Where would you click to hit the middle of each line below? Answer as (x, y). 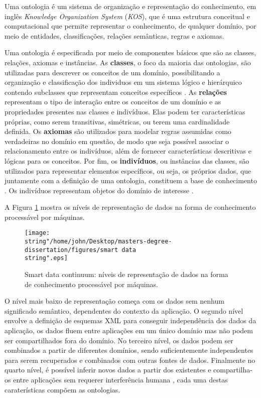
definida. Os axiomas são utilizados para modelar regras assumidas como (118, 131)
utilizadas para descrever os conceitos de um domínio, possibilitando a (112, 72)
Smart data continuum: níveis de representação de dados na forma (126, 274)
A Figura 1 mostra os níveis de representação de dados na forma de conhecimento (130, 207)
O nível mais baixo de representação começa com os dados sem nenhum (114, 301)
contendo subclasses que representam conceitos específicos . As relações (116, 92)
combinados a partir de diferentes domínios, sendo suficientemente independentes (129, 350)
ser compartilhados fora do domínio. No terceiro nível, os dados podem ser (119, 340)
